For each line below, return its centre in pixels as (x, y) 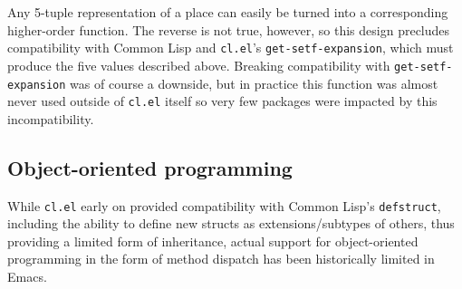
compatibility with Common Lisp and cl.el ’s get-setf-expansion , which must (231, 48)
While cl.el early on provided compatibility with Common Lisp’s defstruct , (224, 205)
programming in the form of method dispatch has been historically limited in (221, 259)
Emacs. (27, 277)
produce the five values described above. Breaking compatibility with (199, 65)
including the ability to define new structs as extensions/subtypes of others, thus (231, 223)
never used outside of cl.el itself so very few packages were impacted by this (222, 101)
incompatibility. (51, 118)
